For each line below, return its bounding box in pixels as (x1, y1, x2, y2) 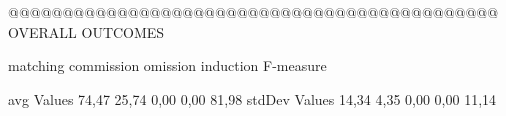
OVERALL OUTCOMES (8, 21, 165, 42)
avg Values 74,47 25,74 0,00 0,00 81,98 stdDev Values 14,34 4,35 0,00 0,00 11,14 (8, 88, 497, 109)
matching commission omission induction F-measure (8, 55, 327, 76)
